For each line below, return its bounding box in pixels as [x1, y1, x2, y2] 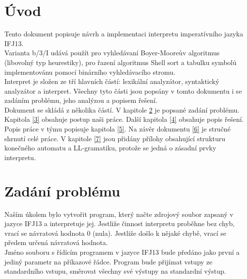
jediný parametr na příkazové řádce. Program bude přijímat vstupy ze [4, 256, 213, 266]
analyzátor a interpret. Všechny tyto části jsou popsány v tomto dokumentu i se [4, 85, 242, 96]
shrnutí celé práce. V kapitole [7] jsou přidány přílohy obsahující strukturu [4, 133, 226, 143]
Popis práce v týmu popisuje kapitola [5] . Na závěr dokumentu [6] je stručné [4, 124, 231, 134]
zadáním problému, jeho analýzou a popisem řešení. [4, 95, 158, 105]
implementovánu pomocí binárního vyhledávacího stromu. [4, 66, 175, 77]
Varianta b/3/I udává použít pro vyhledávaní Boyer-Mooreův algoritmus [4, 48, 220, 58]
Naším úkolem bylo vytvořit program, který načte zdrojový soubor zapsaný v [4, 209, 233, 219]
